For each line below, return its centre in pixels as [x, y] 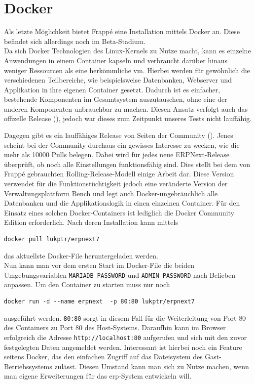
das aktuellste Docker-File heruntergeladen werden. [81, 255]
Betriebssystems [28, 366]
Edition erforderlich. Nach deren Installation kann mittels [91, 222]
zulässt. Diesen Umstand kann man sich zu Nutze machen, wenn [152, 366]
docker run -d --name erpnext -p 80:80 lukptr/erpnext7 [99, 302]
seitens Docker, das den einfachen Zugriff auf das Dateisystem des [103, 357]
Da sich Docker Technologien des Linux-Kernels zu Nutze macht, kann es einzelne [127, 51]
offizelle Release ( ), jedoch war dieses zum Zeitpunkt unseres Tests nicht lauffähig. [128, 118]
